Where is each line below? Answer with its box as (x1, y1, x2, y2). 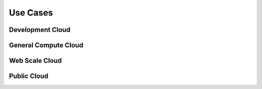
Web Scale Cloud (9, 57, 62, 65)
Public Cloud (9, 72, 49, 80)
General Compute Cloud (9, 41, 83, 49)
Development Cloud (9, 26, 70, 34)
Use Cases (9, 7, 53, 18)
